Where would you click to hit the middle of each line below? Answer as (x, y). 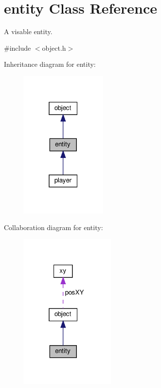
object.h (54, 48)
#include (18, 48)
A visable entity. (28, 31)
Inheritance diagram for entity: (50, 64)
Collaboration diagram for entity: (54, 227)
